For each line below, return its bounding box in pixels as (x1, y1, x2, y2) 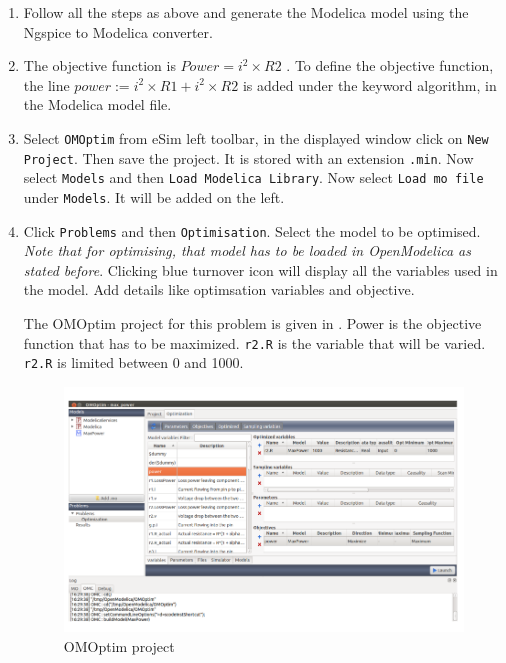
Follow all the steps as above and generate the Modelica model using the (23, 2, 469, 22)
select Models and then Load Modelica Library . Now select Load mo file (23, 167, 484, 188)
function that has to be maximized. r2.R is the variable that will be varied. (23, 332, 486, 353)
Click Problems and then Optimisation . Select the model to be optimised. (23, 220, 481, 241)
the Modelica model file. (23, 94, 172, 115)
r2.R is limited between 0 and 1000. (23, 352, 244, 373)
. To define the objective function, (286, 55, 494, 76)
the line (23, 74, 70, 95)
